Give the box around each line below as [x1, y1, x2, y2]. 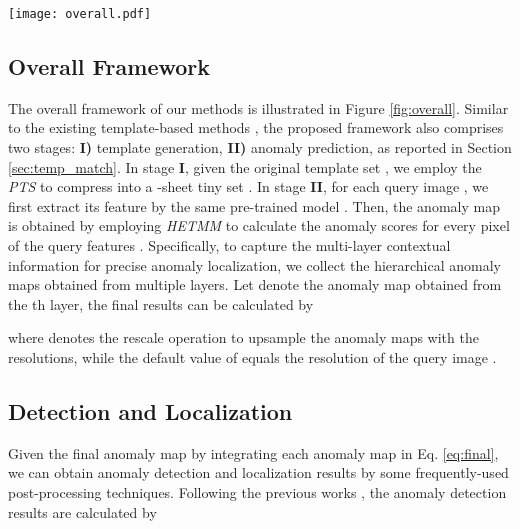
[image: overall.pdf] [8, 7, 152, 21]
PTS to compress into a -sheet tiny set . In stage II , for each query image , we [8, 176, 489, 197]
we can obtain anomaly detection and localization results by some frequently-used [8, 462, 509, 483]
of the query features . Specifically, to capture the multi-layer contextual [8, 235, 451, 256]
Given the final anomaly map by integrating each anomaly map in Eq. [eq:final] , [8, 442, 499, 463]
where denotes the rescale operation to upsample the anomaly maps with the [8, 327, 479, 348]
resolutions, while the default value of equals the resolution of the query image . [8, 346, 497, 367]
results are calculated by [8, 501, 157, 522]
